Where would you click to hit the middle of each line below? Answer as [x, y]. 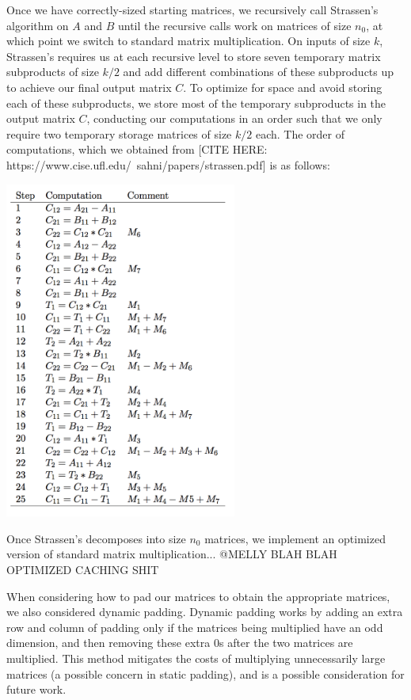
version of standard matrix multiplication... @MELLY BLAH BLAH [172, 554]
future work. [36, 689]
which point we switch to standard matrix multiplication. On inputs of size [188, 41]
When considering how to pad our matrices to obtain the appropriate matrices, [198, 596]
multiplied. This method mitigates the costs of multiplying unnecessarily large [196, 658]
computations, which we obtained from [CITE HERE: [137, 149]
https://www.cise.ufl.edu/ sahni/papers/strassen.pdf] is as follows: [168, 164]
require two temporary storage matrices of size [119, 133]
